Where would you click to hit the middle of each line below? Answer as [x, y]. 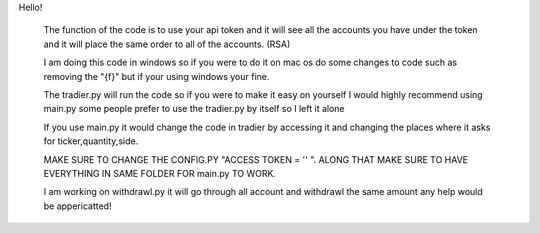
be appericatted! [77, 206]
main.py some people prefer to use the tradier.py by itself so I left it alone [194, 109]
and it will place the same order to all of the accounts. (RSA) [167, 44]
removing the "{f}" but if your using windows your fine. [156, 76]
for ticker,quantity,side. [91, 141]
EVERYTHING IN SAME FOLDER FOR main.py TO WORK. [160, 173]
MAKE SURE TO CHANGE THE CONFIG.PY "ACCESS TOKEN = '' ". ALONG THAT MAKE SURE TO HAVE [256, 159]
